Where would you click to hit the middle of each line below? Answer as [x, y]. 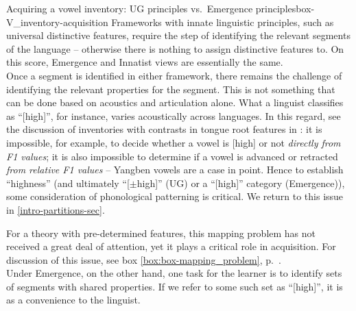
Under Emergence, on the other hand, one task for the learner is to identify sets [174, 273]
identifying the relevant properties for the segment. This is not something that [171, 89]
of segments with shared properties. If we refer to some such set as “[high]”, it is [175, 286]
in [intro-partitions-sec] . [56, 209]
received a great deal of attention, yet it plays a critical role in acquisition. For [171, 246]
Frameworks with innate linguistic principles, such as [223, 22]
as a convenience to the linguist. [73, 300]
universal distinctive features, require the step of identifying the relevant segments [178, 35]
